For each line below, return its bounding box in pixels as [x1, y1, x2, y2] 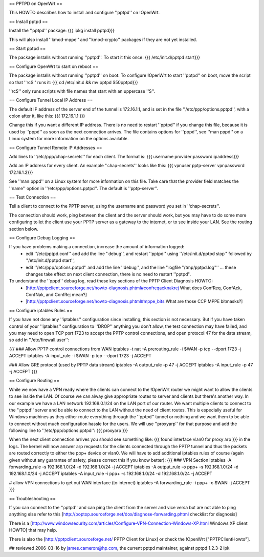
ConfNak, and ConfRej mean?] [25, 292, 88, 298]
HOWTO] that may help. [9, 527, 57, 533]
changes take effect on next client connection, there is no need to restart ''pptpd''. [25, 271, 192, 277]
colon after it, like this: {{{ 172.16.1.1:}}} [9, 113, 86, 119]
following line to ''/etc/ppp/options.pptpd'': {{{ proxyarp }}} [9, 428, 128, 433]
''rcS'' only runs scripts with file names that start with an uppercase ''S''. [9, 88, 155, 94]
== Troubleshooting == [9, 495, 56, 501]
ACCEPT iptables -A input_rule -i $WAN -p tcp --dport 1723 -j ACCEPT [9, 353, 152, 359]
